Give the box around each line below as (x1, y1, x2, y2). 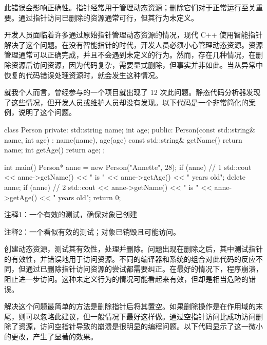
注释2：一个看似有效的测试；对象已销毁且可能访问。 (4, 226, 180, 237)
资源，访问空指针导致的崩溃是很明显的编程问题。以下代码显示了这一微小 (18, 321, 263, 332)
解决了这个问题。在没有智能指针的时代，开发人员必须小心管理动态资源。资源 (4, 39, 263, 50)
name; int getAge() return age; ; (4, 144, 105, 155)
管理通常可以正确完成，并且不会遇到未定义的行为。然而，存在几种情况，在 (4, 49, 256, 60)
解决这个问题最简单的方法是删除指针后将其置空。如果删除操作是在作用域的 (4, 301, 256, 312)
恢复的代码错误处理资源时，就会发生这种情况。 (4, 69, 162, 80)
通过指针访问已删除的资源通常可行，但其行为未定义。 (18, 12, 198, 23)
